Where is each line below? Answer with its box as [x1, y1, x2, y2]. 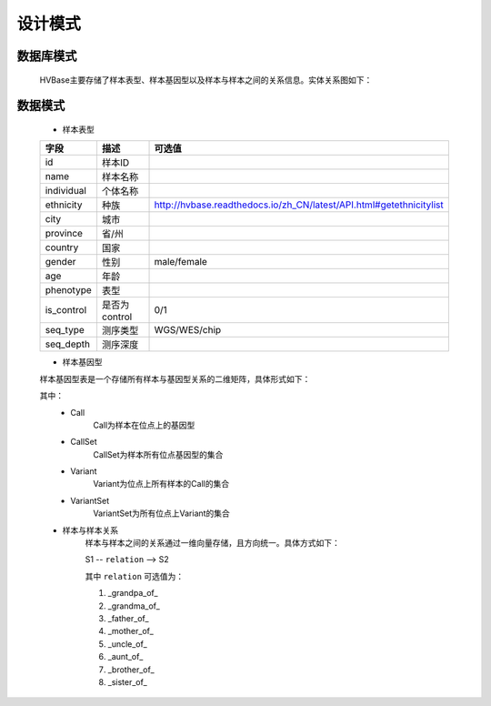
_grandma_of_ [107, 600, 161, 611]
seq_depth [45, 338, 91, 350]
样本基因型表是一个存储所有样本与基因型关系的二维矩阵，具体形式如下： [39, 373, 311, 384]
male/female [154, 256, 208, 268]
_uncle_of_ [107, 638, 147, 650]
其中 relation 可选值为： [85, 570, 185, 581]
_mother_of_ [107, 626, 154, 637]
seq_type [45, 324, 85, 337]
